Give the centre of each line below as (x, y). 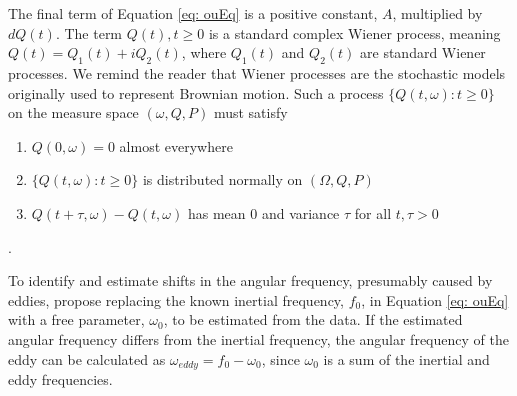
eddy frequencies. (60, 378)
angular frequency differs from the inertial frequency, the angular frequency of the (258, 338)
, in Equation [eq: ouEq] (435, 299)
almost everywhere (176, 145)
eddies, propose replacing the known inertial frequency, (176, 299)
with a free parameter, (76, 319)
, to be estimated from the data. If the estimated (313, 319)
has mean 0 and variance (263, 212)
